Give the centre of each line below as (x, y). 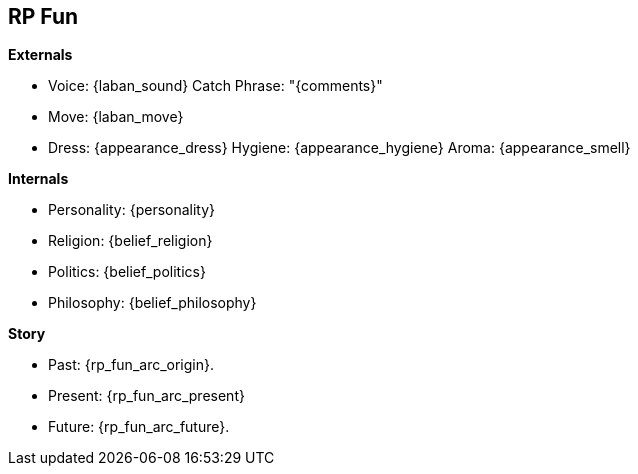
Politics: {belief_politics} (127, 272)
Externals (40, 55)
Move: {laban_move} (116, 117)
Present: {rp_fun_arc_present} (146, 396)
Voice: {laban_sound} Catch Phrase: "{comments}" (215, 86)
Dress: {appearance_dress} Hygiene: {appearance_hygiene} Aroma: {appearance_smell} (339, 148)
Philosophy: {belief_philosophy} (152, 303)
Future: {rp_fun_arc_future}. (139, 427)
